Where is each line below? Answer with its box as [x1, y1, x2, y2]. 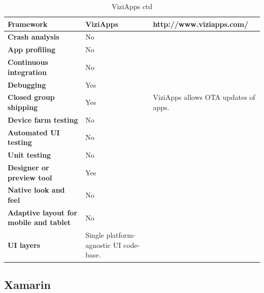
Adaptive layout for [8, 207, 78, 217]
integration [8, 66, 47, 77]
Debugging [8, 79, 46, 90]
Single [85, 230, 104, 240]
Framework [8, 18, 48, 29]
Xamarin [4, 276, 51, 292]
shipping [8, 102, 38, 112]
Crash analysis [8, 31, 59, 42]
